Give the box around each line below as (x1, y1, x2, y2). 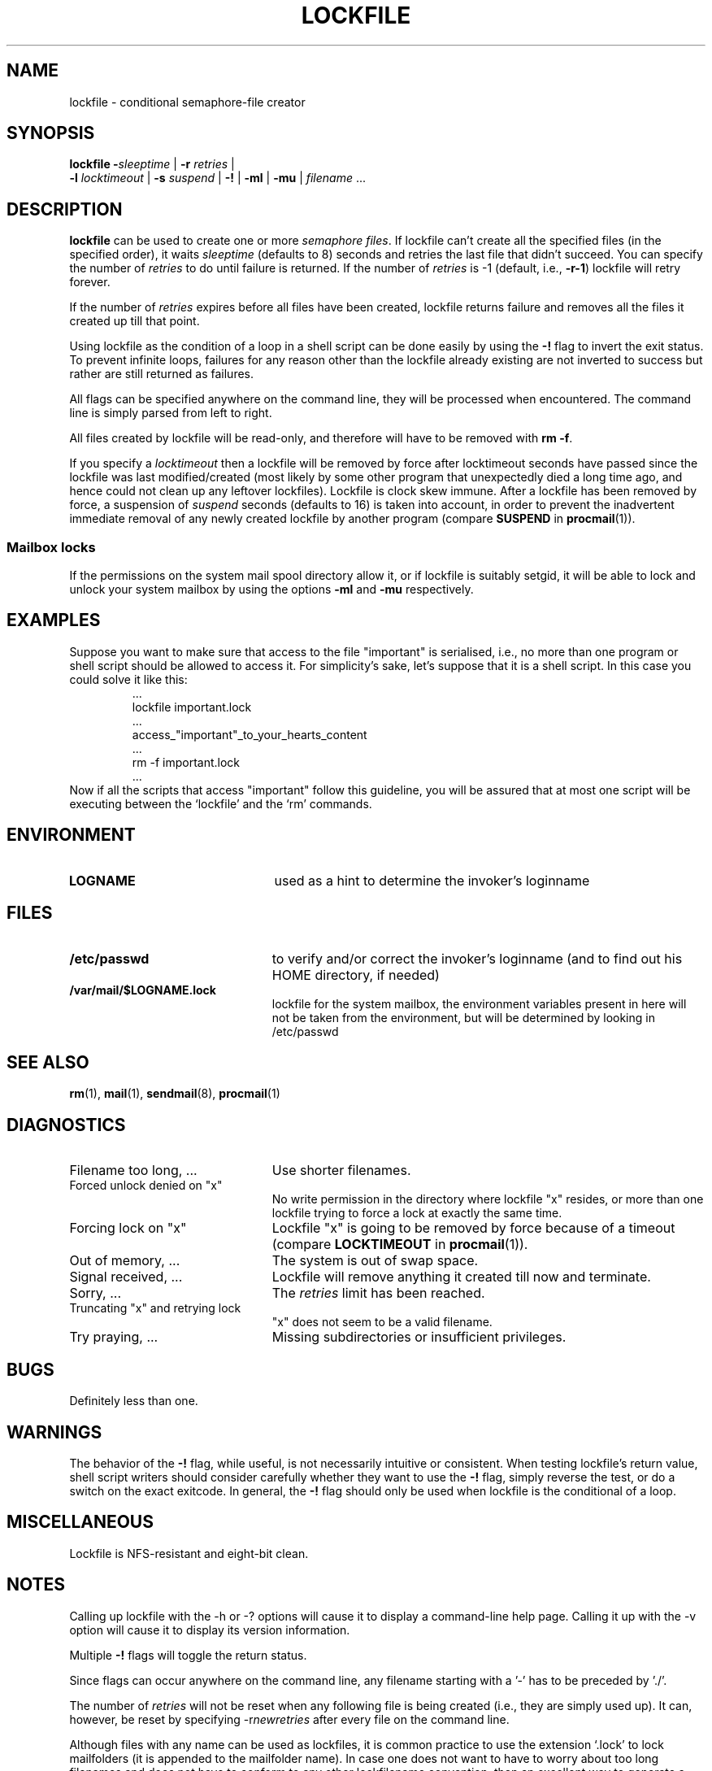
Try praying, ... (69, 1329, 158, 1346)
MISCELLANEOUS (7, 1512, 154, 1533)
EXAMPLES (7, 610, 101, 631)
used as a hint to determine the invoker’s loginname (274, 872, 590, 889)
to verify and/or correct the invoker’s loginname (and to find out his (271, 950, 683, 967)
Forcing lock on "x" (69, 1220, 187, 1237)
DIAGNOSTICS (7, 1114, 126, 1135)
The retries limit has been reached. (271, 1285, 485, 1302)
